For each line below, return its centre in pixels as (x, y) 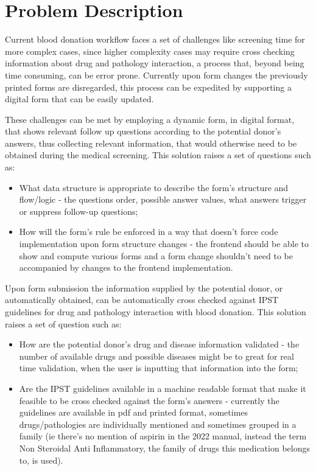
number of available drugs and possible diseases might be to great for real (156, 356)
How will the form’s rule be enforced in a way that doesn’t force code (149, 232)
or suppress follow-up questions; (79, 211)
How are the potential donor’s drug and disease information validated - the (159, 344)
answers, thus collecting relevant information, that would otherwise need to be (151, 143)
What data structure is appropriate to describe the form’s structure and (154, 187)
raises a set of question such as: (63, 323)
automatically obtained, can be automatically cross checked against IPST (142, 300)
